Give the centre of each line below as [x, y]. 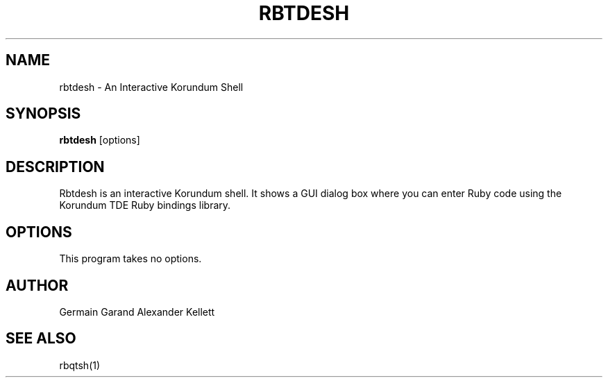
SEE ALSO [41, 339]
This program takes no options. [130, 259]
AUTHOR [37, 285]
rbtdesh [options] [100, 140]
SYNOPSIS [43, 114]
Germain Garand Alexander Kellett [137, 312]
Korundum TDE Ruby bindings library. [145, 205]
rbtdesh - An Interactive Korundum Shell [151, 87]
